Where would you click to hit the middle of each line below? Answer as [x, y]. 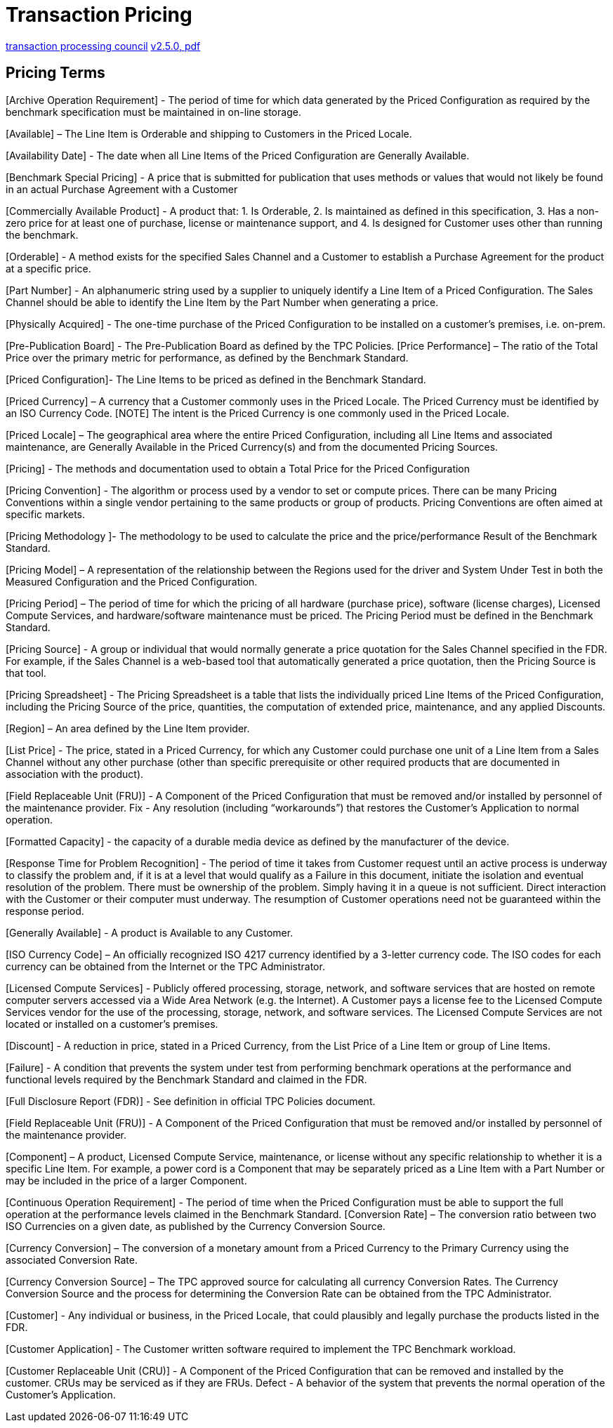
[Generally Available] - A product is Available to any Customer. [150, 932]
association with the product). [75, 774]
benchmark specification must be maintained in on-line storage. [153, 112]
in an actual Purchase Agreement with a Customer [122, 189]
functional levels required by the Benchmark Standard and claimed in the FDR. [186, 1079]
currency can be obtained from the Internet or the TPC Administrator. [165, 966]
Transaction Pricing [99, 15]
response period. [45, 911]
